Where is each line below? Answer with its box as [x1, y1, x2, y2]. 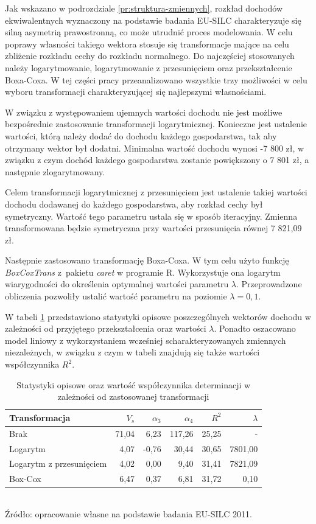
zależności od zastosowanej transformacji [57, 390, 209, 403]
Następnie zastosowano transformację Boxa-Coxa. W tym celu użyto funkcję [5, 254, 289, 267]
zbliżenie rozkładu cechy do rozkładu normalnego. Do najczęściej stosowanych [5, 49, 295, 62]
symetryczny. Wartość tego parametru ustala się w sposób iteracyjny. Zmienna [5, 209, 298, 222]
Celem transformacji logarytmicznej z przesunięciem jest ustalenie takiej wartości [5, 186, 307, 198]
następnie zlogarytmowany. [5, 165, 105, 178]
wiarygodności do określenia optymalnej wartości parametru [5, 278, 229, 290]
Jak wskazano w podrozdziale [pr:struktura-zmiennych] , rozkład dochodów [5, 2, 283, 14]
